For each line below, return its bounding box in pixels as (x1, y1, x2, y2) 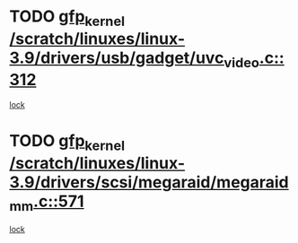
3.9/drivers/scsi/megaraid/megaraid (9, 172, 289, 192)
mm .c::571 (9, 191, 84, 214)
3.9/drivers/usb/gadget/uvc (9, 48, 224, 68)
